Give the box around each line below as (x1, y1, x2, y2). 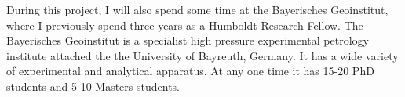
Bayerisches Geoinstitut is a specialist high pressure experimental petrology (6, 32, 369, 48)
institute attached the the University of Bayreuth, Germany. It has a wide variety (6, 47, 399, 63)
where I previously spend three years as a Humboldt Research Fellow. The (6, 16, 363, 33)
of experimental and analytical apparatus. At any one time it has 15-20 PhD (6, 63, 374, 79)
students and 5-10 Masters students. (6, 77, 180, 94)
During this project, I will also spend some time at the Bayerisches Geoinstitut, (6, 2, 389, 17)
